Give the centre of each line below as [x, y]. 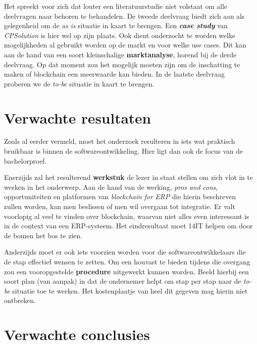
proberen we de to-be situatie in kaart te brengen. [79, 83]
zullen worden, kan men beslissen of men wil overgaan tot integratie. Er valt [120, 206]
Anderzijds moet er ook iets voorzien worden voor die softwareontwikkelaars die [125, 252]
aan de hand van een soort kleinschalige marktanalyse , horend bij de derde [120, 54]
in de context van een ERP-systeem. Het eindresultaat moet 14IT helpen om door [128, 226]
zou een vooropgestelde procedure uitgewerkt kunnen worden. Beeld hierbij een [127, 271]
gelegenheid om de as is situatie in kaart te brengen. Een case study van [116, 25]
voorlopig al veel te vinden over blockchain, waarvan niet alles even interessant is [127, 216]
